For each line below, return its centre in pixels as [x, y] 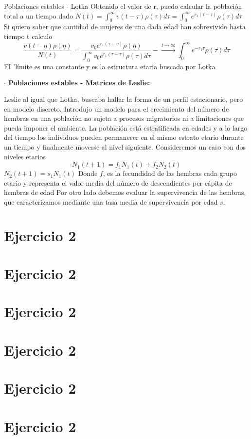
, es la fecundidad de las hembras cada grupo [170, 173]
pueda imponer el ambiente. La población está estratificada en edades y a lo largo [126, 127]
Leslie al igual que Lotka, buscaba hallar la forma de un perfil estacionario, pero [124, 99]
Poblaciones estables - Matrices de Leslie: [79, 83]
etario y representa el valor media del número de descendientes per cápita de [118, 182]
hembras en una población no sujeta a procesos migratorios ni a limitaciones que [124, 118]
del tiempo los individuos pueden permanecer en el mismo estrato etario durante [124, 137]
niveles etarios [25, 156]
